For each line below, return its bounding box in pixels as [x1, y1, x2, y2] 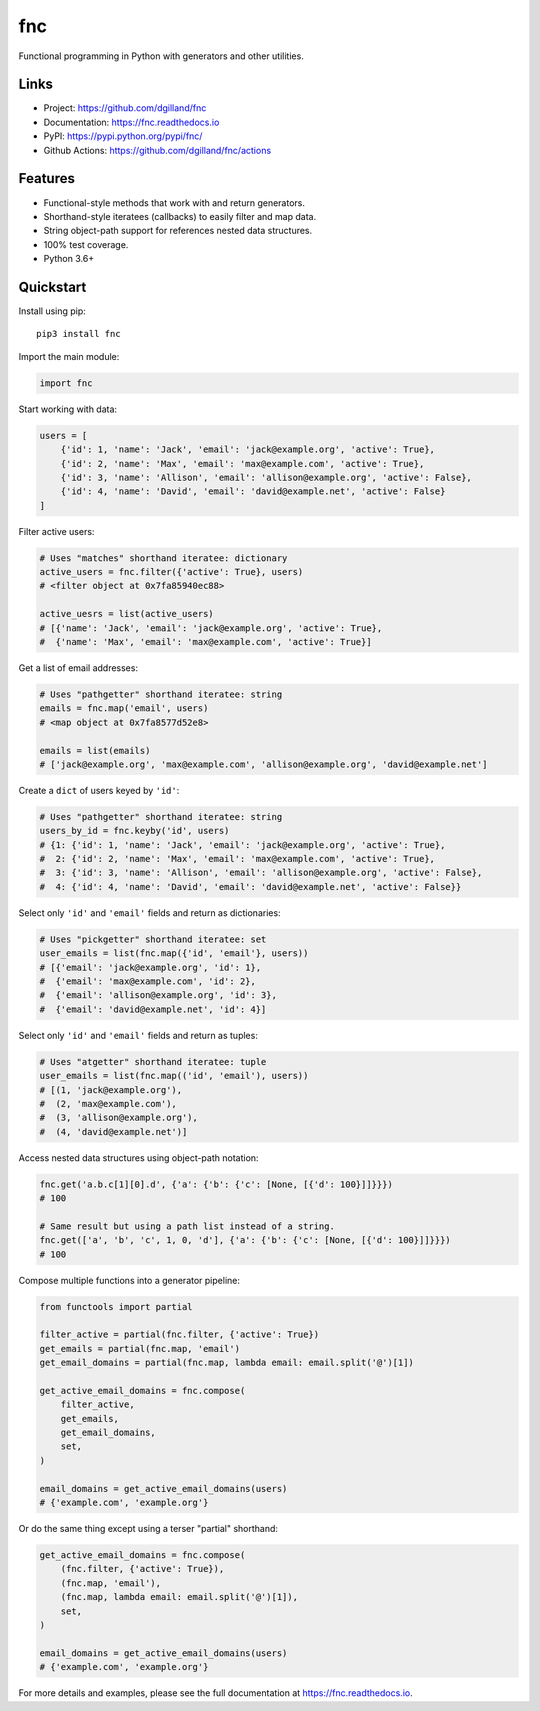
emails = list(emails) [39, 745, 151, 756]
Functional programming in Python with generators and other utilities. [18, 50, 304, 62]
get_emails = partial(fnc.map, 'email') [39, 1343, 240, 1354]
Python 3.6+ [43, 253, 95, 265]
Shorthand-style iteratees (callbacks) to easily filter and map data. [43, 210, 317, 222]
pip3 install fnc [36, 328, 121, 340]
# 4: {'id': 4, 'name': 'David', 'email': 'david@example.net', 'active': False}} [39, 881, 462, 892]
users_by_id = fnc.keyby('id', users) [39, 825, 230, 837]
